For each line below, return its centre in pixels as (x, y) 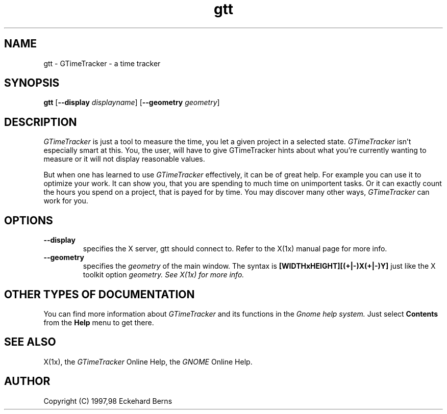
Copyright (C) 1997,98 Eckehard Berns (108, 401)
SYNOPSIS (32, 83)
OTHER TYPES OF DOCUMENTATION (100, 294)
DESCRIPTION (41, 122)
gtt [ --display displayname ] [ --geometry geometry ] (132, 102)
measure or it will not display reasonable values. (124, 159)
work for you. (66, 201)
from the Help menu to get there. (99, 322)
